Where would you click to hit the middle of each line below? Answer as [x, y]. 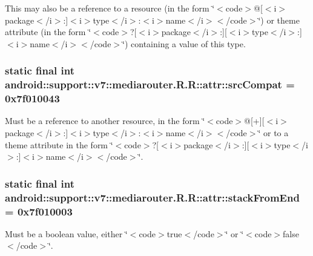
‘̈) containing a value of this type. [184, 43]
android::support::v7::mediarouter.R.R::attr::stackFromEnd [152, 197]
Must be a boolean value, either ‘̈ [66, 233]
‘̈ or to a [273, 133]
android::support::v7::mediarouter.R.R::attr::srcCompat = [150, 84]
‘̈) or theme [279, 20]
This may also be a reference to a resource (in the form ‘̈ [110, 8]
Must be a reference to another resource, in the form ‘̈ [105, 121]
